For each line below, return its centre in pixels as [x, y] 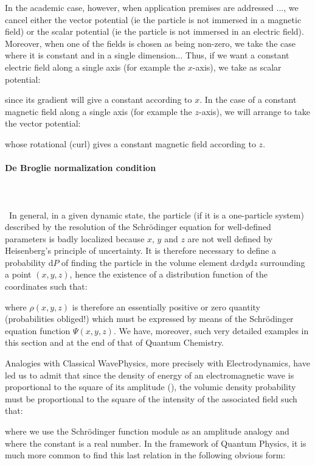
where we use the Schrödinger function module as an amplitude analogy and [147, 431]
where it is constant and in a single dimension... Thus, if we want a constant [147, 55]
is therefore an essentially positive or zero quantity [166, 306]
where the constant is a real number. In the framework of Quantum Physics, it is [156, 443]
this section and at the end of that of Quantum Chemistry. [115, 342]
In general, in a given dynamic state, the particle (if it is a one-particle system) [156, 215]
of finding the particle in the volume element [145, 262]
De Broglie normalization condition [81, 168]
